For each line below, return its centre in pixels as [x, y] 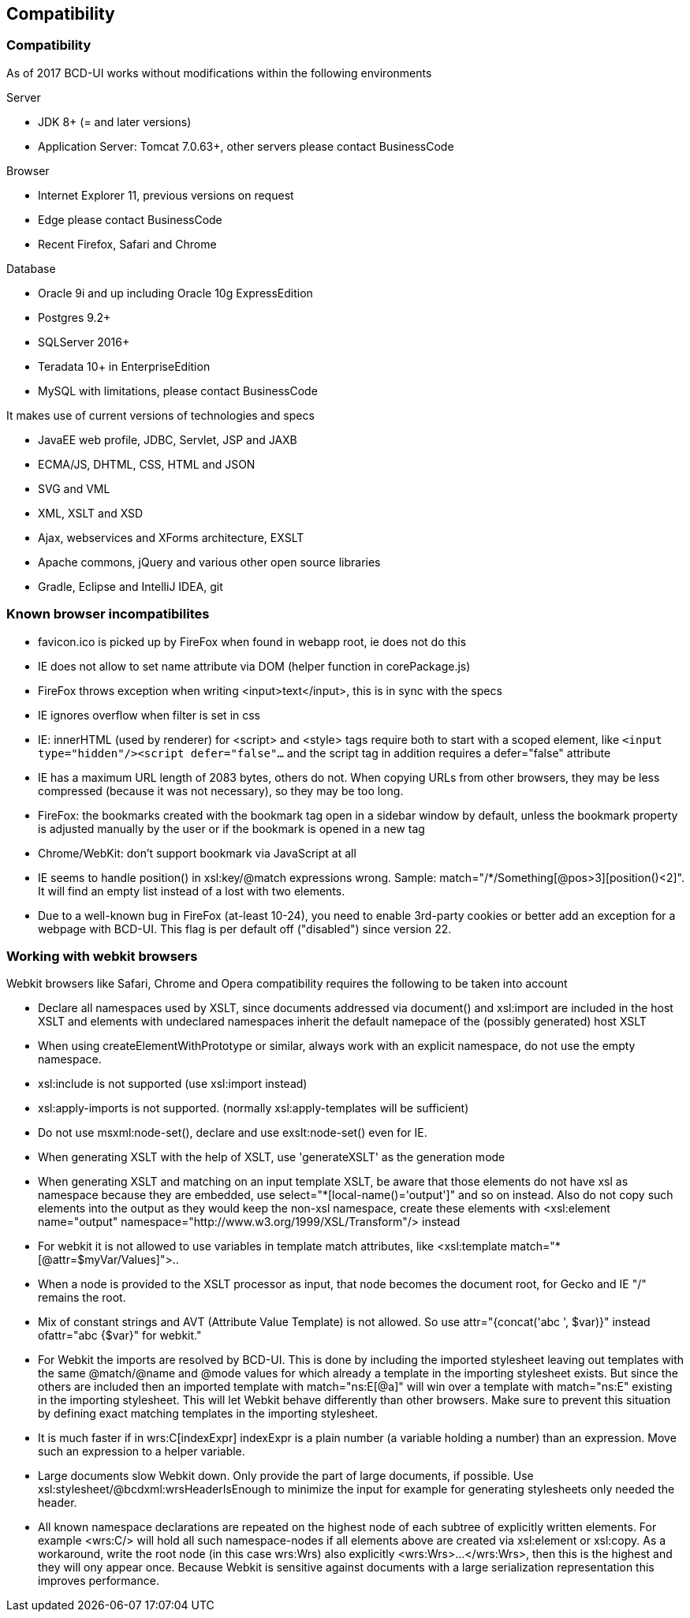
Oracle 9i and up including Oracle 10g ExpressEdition [175, 293]
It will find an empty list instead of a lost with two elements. [192, 891]
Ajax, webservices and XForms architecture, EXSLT [171, 537]
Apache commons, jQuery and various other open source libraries [209, 562]
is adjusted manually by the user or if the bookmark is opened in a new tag [231, 828]
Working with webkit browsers [102, 956]
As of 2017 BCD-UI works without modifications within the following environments [219, 73]
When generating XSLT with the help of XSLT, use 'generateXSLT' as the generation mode [272, 1157]
